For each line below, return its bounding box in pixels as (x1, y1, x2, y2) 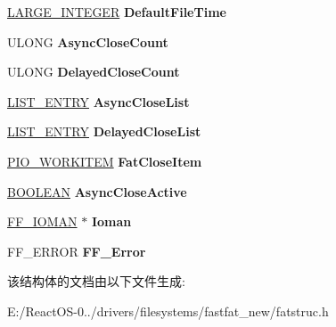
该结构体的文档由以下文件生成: (7, 272, 185, 290)
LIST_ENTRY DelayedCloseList (7, 122, 201, 141)
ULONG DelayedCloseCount (7, 62, 180, 81)
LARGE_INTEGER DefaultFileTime (7, 3, 226, 20)
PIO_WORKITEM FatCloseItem (7, 151, 202, 170)
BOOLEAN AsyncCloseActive (7, 182, 187, 200)
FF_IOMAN (7, 212, 78, 231)
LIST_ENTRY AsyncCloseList (7, 92, 190, 110)
